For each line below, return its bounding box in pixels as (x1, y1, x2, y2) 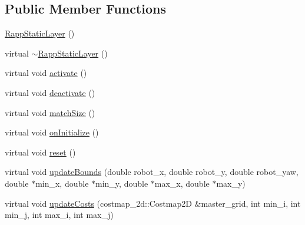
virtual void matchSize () (5, 106, 95, 118)
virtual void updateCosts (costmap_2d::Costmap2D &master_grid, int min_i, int (5, 197, 301, 209)
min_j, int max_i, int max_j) (5, 209, 114, 221)
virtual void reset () (5, 145, 76, 158)
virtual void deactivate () (5, 86, 95, 98)
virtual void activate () (5, 67, 87, 79)
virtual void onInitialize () (5, 126, 99, 138)
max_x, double (154, 177, 210, 189)
